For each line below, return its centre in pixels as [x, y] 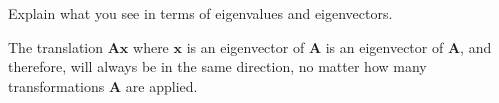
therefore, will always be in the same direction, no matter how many [217, 66]
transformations [56, 85]
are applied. [161, 85]
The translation [56, 46]
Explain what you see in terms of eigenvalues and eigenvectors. [200, 13]
